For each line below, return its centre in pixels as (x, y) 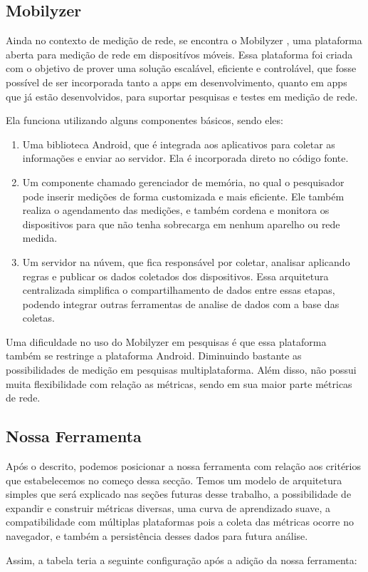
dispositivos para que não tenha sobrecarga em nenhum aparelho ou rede (181, 224)
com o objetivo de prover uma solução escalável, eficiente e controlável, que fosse (181, 68)
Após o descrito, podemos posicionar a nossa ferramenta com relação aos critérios (183, 466)
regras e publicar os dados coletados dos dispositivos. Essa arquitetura (175, 276)
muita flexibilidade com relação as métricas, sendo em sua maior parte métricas (179, 383)
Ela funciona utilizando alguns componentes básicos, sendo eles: (144, 120)
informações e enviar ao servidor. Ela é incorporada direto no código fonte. (185, 158)
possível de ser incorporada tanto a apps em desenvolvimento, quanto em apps (177, 82)
